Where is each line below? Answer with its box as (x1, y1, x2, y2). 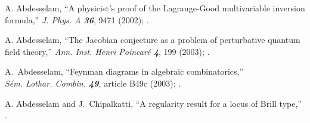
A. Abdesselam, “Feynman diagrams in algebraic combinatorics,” (5, 65, 244, 78)
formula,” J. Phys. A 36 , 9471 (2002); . (5, 13, 149, 26)
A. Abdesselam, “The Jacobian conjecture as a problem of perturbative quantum (5, 33, 300, 46)
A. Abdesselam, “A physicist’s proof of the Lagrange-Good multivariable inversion (5, 2, 305, 14)
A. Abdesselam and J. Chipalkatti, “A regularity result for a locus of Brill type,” (5, 97, 302, 109)
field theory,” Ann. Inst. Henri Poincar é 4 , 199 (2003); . (5, 45, 210, 57)
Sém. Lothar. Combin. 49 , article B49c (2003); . (5, 76, 181, 89)
